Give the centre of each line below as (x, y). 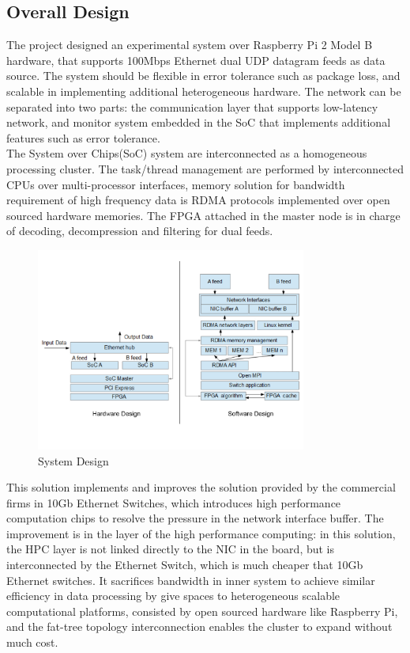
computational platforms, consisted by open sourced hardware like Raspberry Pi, (202, 611)
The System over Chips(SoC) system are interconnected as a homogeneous (187, 153)
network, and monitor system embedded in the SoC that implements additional (199, 122)
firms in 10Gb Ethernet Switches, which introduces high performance (174, 502)
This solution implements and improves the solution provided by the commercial (201, 487)
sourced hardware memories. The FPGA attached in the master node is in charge (203, 215)
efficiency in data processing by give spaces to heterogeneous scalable (173, 596)
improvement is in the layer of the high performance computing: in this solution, (201, 533)
